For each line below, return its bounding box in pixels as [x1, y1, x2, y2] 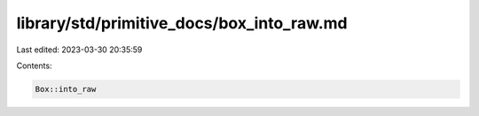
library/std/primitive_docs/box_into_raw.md [16, 13, 348, 33]
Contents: [16, 60, 52, 71]
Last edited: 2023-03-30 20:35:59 [16, 44, 143, 55]
